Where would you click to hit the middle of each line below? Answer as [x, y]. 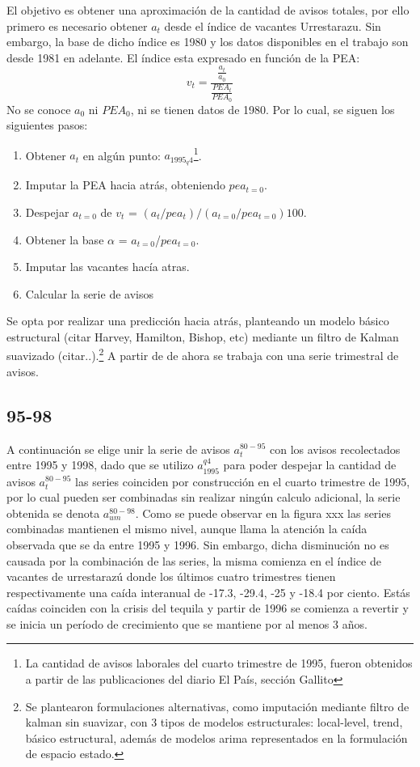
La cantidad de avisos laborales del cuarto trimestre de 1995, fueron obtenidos [219, 663]
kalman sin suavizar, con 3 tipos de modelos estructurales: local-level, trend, [214, 722]
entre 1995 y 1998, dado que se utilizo [100, 465]
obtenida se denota [53, 513]
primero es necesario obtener [77, 25]
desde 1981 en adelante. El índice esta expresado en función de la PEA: [183, 57]
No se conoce [39, 109]
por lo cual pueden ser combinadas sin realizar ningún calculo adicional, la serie [204, 497]
